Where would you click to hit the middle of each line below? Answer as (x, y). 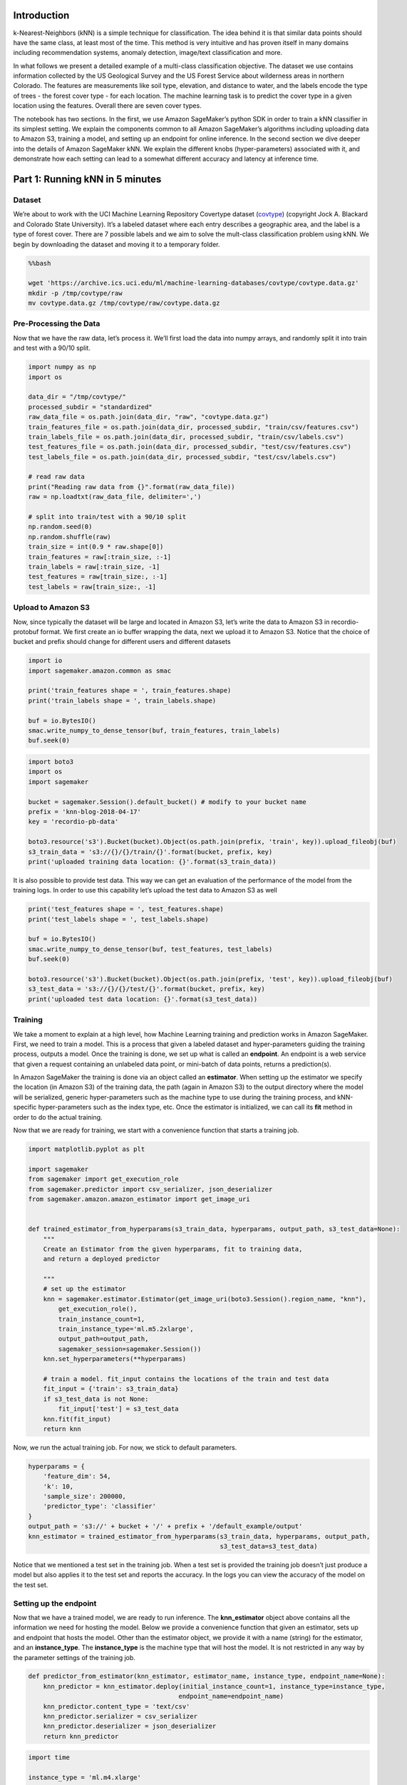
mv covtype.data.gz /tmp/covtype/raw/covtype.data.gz (124, 303)
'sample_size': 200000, (84, 1497)
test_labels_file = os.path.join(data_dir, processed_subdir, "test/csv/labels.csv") (182, 457)
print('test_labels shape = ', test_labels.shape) (119, 919)
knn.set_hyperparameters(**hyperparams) (115, 1359)
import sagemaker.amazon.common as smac (99, 670)
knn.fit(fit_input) (77, 1419)
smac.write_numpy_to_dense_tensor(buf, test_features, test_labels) (150, 949)
